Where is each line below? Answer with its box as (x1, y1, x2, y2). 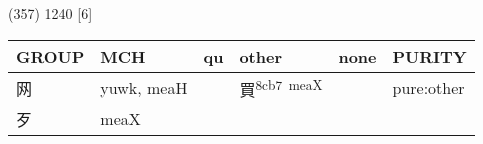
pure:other (392, 76, 465, 100)
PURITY (392, 44, 467, 68)
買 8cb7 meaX (239, 74, 323, 101)
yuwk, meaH (100, 76, 188, 100)
